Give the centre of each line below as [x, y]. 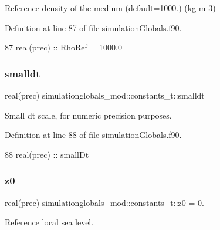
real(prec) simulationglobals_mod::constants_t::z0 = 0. [104, 202]
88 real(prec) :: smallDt [47, 154]
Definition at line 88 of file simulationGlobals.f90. [93, 135]
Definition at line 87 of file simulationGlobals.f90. [93, 27]
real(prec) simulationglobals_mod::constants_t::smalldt [105, 95]
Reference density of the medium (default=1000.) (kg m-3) [110, 8]
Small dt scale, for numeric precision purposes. [88, 115]
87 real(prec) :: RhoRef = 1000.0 [63, 47]
